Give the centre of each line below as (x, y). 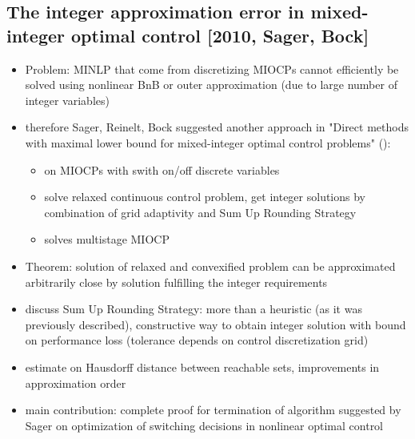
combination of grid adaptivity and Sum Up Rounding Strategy (200, 212)
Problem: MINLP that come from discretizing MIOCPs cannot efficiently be (212, 68)
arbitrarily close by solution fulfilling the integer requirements (176, 282)
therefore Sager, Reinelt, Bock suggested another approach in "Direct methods (217, 127)
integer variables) (67, 100)
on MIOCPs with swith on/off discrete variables (162, 169)
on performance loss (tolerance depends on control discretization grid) (197, 340)
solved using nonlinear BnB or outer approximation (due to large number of (211, 85)
